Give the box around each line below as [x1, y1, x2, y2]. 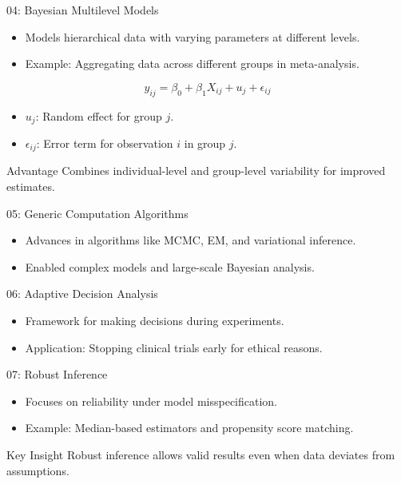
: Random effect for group [35, 107, 162, 124]
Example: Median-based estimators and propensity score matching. [25, 419, 354, 436]
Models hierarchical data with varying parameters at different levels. [25, 28, 360, 45]
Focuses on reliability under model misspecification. [25, 392, 278, 409]
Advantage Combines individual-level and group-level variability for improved [6, 162, 386, 179]
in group [184, 135, 226, 152]
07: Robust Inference [6, 366, 108, 383]
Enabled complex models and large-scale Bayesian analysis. [25, 258, 315, 275]
